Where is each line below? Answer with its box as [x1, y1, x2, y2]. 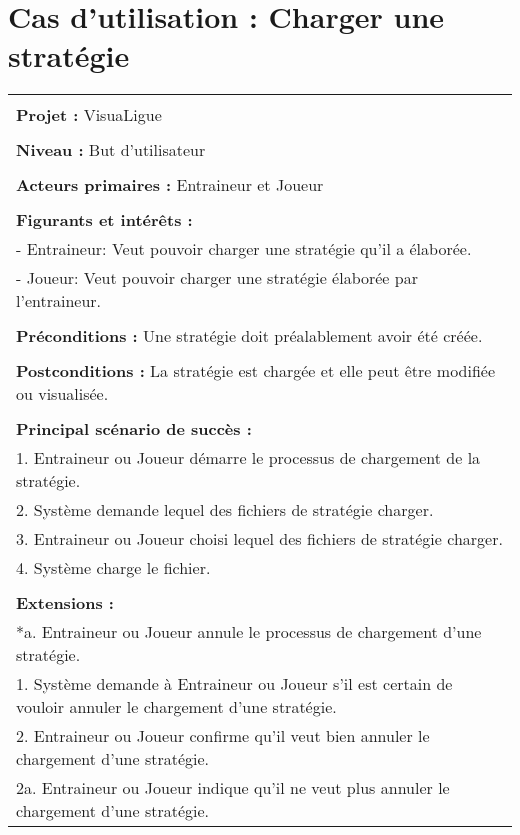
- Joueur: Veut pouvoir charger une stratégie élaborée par [16, 266, 418, 290]
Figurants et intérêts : [16, 208, 193, 232]
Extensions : [16, 591, 114, 615]
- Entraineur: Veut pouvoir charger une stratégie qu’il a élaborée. [16, 237, 472, 261]
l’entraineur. [16, 289, 102, 313]
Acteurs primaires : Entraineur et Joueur [16, 173, 324, 197]
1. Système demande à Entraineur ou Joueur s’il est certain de [16, 672, 453, 696]
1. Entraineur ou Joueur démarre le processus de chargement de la [16, 446, 481, 470]
